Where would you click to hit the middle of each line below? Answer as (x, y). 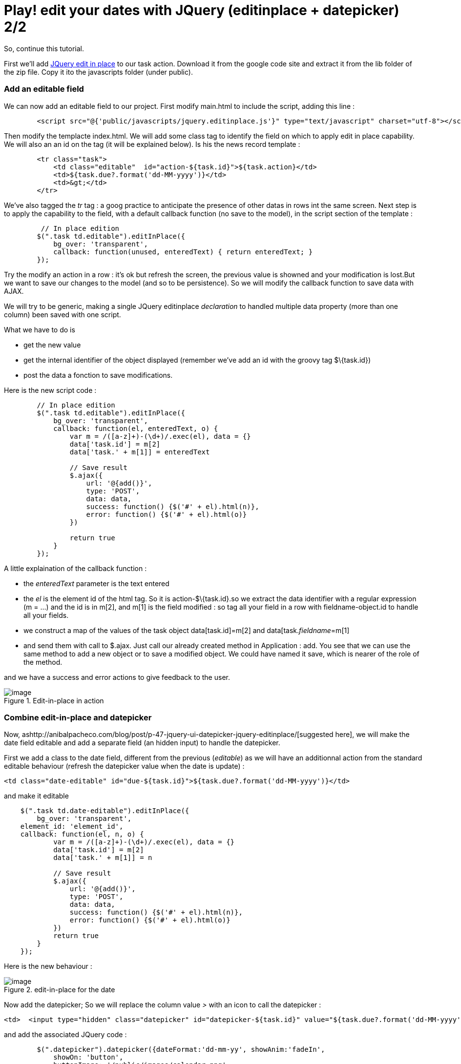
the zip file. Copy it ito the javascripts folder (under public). (98, 72)
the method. (43, 662)
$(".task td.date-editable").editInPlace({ (105, 811)
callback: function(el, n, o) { (82, 834)
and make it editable (36, 796)
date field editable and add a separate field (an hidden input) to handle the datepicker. (142, 743)
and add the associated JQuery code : (65, 1035)
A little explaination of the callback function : (75, 568)
